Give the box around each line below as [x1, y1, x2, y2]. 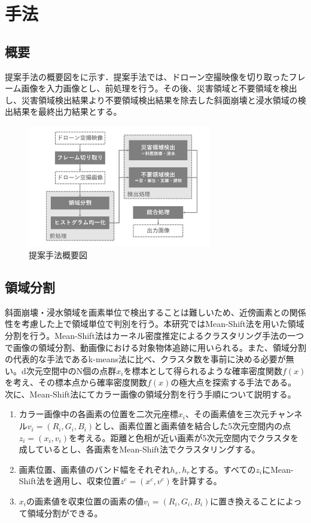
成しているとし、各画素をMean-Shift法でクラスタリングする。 [19, 443, 260, 455]
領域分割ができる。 [27, 506, 103, 519]
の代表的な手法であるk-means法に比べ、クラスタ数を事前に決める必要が [5, 353, 286, 365]
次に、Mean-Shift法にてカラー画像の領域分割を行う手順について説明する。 [5, 387, 296, 400]
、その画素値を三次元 [185, 408, 269, 420]
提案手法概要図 [29, 248, 87, 261]
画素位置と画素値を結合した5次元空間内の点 [119, 420, 291, 432]
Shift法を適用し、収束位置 [19, 475, 120, 487]
